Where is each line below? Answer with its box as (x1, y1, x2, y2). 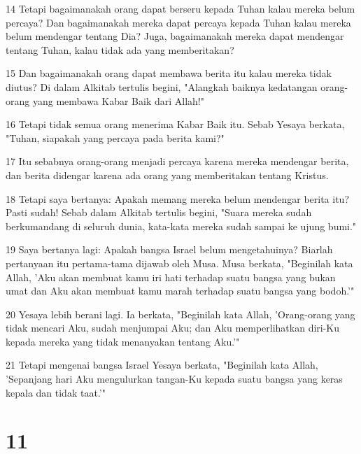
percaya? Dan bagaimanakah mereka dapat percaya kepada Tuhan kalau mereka (6, 15, 351, 29)
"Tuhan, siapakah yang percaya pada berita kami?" (6, 130, 225, 145)
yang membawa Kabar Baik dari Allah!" (32, 93, 205, 108)
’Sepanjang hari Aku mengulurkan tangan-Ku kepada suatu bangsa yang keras (6, 371, 343, 386)
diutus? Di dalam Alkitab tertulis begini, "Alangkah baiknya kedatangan (6, 79, 318, 94)
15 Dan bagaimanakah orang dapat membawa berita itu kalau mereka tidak (6, 66, 332, 80)
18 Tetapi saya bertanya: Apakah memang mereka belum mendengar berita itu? (6, 191, 350, 206)
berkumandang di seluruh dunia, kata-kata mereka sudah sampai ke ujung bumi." (6, 218, 357, 233)
